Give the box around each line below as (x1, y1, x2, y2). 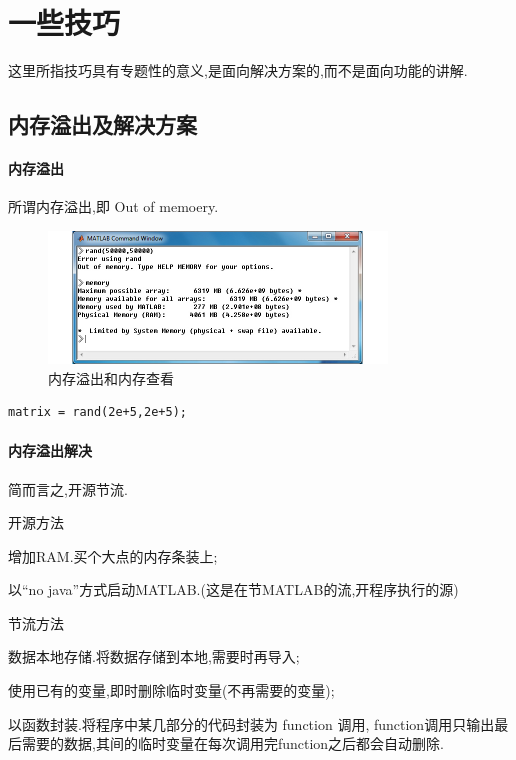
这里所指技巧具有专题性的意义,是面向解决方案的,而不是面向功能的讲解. (8, 60, 468, 81)
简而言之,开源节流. (8, 478, 128, 499)
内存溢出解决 (8, 440, 92, 461)
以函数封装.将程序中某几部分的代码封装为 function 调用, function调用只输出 (8, 713, 495, 734)
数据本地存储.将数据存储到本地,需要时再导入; (8, 646, 300, 667)
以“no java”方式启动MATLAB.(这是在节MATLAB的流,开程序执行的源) (8, 579, 459, 600)
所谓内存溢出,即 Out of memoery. (8, 196, 219, 217)
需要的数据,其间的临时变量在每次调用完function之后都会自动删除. (21, 733, 444, 754)
